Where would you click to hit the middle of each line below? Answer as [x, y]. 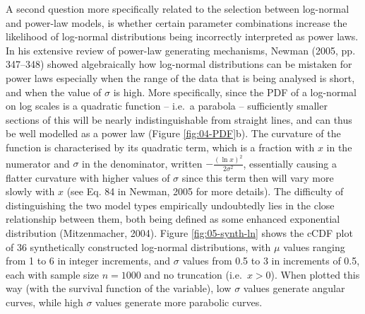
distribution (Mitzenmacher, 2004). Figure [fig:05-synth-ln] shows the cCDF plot [179, 232]
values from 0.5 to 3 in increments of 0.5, [271, 261]
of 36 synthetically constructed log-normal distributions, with [138, 246]
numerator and [38, 163]
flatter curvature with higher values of [88, 177]
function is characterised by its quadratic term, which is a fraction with [160, 147]
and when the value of [54, 92]
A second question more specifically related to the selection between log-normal [178, 8]
